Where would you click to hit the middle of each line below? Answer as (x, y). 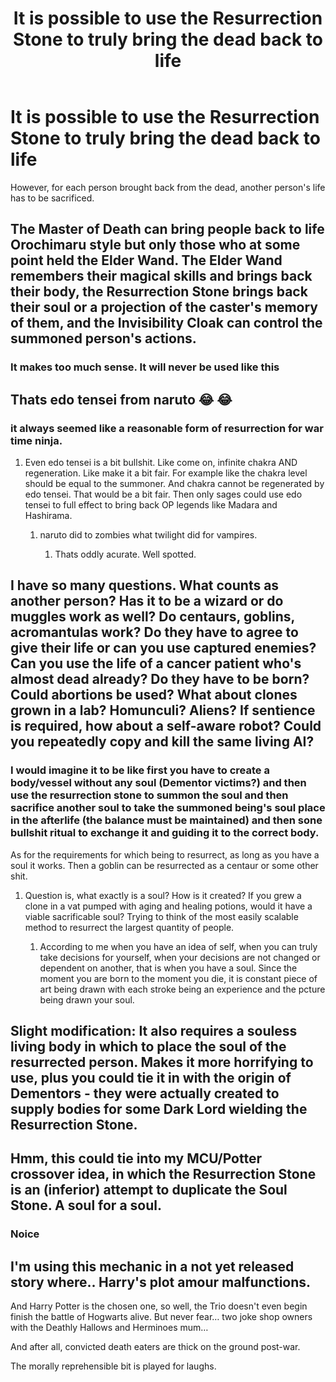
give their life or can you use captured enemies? (163, 648)
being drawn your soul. (87, 999)
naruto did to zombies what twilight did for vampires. (148, 534)
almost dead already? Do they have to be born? (160, 679)
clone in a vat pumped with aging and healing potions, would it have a (168, 906)
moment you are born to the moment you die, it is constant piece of (178, 978)
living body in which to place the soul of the (148, 1047)
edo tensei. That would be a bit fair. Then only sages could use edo (163, 494)
